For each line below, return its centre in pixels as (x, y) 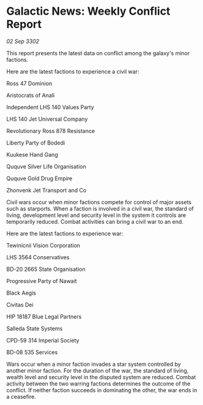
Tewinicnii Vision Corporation (43, 245)
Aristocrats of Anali (31, 95)
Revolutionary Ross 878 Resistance (51, 131)
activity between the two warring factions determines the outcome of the (98, 384)
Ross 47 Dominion (29, 83)
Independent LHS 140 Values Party (50, 107)
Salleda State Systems (35, 328)
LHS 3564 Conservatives (38, 257)
